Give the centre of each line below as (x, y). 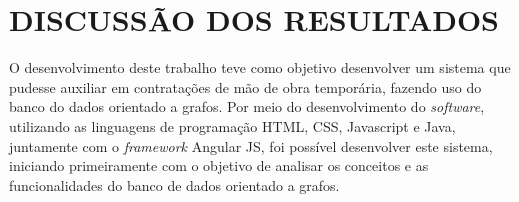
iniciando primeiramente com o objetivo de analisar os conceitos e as (219, 165)
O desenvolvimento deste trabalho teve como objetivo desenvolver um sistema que (260, 67)
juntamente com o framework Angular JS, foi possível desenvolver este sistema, (251, 145)
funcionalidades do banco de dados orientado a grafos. (174, 184)
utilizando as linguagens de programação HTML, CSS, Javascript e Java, (232, 125)
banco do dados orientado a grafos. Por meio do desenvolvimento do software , (247, 106)
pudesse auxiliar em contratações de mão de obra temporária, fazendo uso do (245, 86)
